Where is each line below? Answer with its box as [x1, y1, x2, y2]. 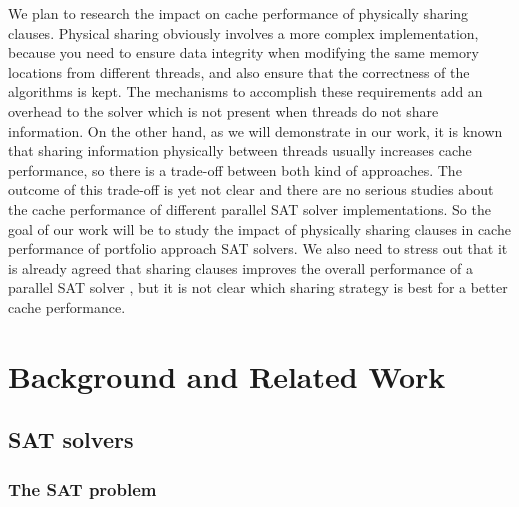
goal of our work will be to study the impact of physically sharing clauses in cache [8, 218, 511, 239]
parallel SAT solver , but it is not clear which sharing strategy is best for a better [8, 277, 508, 298]
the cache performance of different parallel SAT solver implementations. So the [8, 198, 491, 219]
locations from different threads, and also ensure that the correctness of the [8, 61, 470, 82]
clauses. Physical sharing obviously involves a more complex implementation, [8, 22, 479, 43]
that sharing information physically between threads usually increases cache [8, 140, 472, 161]
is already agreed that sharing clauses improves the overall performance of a [8, 257, 473, 278]
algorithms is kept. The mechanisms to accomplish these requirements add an [8, 81, 483, 102]
